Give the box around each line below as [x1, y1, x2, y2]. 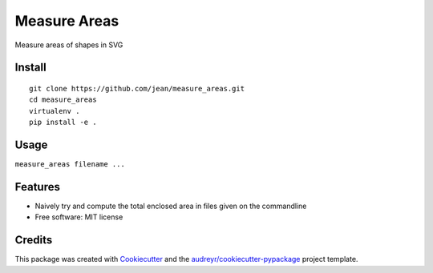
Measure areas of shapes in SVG [14, 40, 123, 50]
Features [14, 180, 60, 194]
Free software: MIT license [34, 212, 123, 222]
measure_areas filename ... [14, 160, 126, 169]
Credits [14, 233, 53, 247]
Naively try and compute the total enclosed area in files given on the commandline [34, 201, 307, 211]
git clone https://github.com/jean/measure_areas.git [29, 84, 245, 93]
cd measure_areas [29, 95, 97, 104]
